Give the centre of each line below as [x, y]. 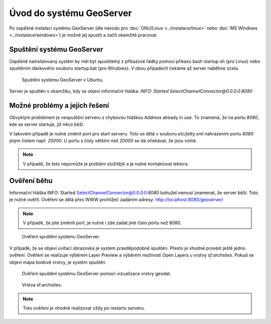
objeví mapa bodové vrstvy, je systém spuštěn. [58, 262]
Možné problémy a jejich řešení [59, 105]
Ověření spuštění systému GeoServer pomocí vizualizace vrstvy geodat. [97, 273]
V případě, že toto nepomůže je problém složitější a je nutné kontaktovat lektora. [106, 164]
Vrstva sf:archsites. [42, 285]
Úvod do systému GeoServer [71, 13]
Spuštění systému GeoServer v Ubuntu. [63, 80]
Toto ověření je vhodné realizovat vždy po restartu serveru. [84, 308]
